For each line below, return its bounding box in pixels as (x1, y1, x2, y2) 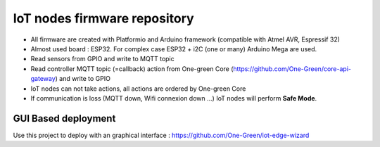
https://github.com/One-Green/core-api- (233, 64, 352, 73)
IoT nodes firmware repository (13, 11, 194, 26)
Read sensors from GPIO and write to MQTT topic (30, 55, 175, 63)
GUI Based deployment (13, 113, 116, 124)
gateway (30, 75, 56, 83)
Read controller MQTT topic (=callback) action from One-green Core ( (30, 64, 234, 73)
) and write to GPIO (55, 75, 110, 83)
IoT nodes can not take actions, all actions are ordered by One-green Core (30, 84, 246, 93)
